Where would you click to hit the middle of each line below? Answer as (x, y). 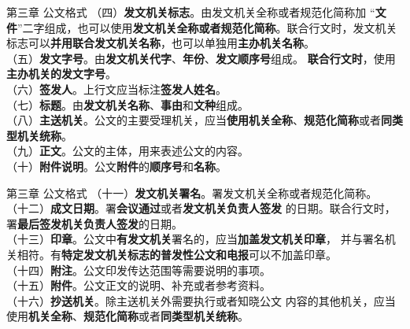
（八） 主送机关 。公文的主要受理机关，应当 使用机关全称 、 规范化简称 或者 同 (199, 120)
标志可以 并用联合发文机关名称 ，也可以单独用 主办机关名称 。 (161, 43)
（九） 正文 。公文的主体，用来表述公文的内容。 (127, 151)
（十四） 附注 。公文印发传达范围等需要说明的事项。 (139, 270)
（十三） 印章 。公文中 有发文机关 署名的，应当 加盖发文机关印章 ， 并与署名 (196, 239)
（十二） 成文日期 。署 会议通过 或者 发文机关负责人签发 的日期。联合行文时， (201, 208)
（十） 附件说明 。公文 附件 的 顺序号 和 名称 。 (116, 166)
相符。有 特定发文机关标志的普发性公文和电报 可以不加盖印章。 (177, 254)
